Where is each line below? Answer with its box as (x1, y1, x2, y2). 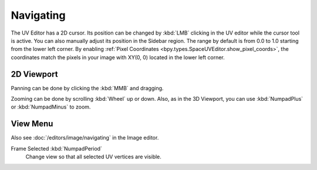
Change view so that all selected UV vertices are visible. (25, 153, 161, 161)
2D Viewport (11, 69, 58, 79)
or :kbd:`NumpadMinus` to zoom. (11, 103, 91, 111)
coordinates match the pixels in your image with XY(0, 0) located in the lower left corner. (11, 53, 225, 61)
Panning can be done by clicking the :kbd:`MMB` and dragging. (11, 84, 164, 91)
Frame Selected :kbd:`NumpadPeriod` (11, 145, 103, 152)
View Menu (11, 119, 53, 129)
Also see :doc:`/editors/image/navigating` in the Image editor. (11, 134, 159, 141)
